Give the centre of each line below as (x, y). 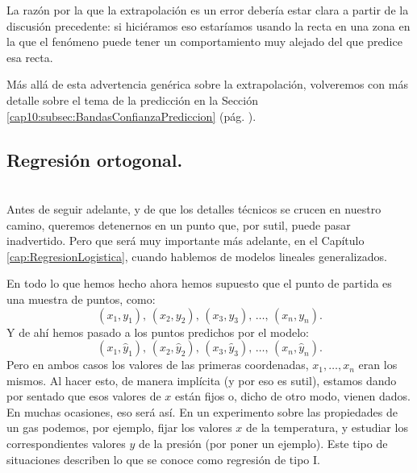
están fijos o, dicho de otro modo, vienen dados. (293, 396)
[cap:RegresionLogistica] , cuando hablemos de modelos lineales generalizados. (197, 256)
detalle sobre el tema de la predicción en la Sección (133, 100)
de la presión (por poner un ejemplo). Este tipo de (263, 444)
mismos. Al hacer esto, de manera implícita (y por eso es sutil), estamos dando (202, 380)
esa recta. (30, 57)
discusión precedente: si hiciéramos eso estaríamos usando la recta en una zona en (208, 25)
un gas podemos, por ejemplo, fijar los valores (119, 427)
